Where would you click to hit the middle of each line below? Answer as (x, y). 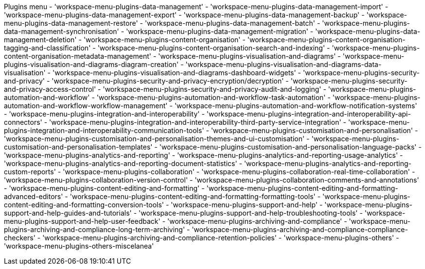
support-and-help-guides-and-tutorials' (68, 213)
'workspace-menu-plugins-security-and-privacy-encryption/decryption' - (170, 81)
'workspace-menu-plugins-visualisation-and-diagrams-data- (283, 64)
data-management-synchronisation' (62, 31)
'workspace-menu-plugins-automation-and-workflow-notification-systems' (296, 106)
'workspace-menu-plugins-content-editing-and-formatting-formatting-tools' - (195, 196)
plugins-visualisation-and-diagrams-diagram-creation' (91, 64)
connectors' (23, 122)
